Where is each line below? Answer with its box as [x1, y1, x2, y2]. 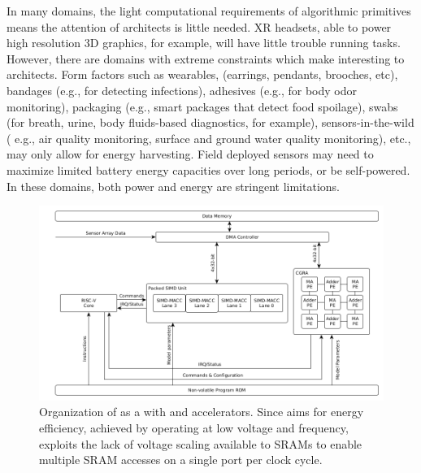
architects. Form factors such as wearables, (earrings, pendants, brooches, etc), [7, 66, 398, 83]
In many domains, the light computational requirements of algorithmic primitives [7, 2, 411, 19]
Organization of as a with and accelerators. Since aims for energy [39, 403, 364, 420]
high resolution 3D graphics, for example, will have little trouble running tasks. [7, 34, 401, 51]
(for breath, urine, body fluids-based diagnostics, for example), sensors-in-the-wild [7, 114, 414, 131]
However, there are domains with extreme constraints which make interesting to [7, 50, 405, 67]
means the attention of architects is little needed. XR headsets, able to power [7, 18, 392, 35]
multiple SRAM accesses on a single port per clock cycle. [39, 451, 323, 468]
